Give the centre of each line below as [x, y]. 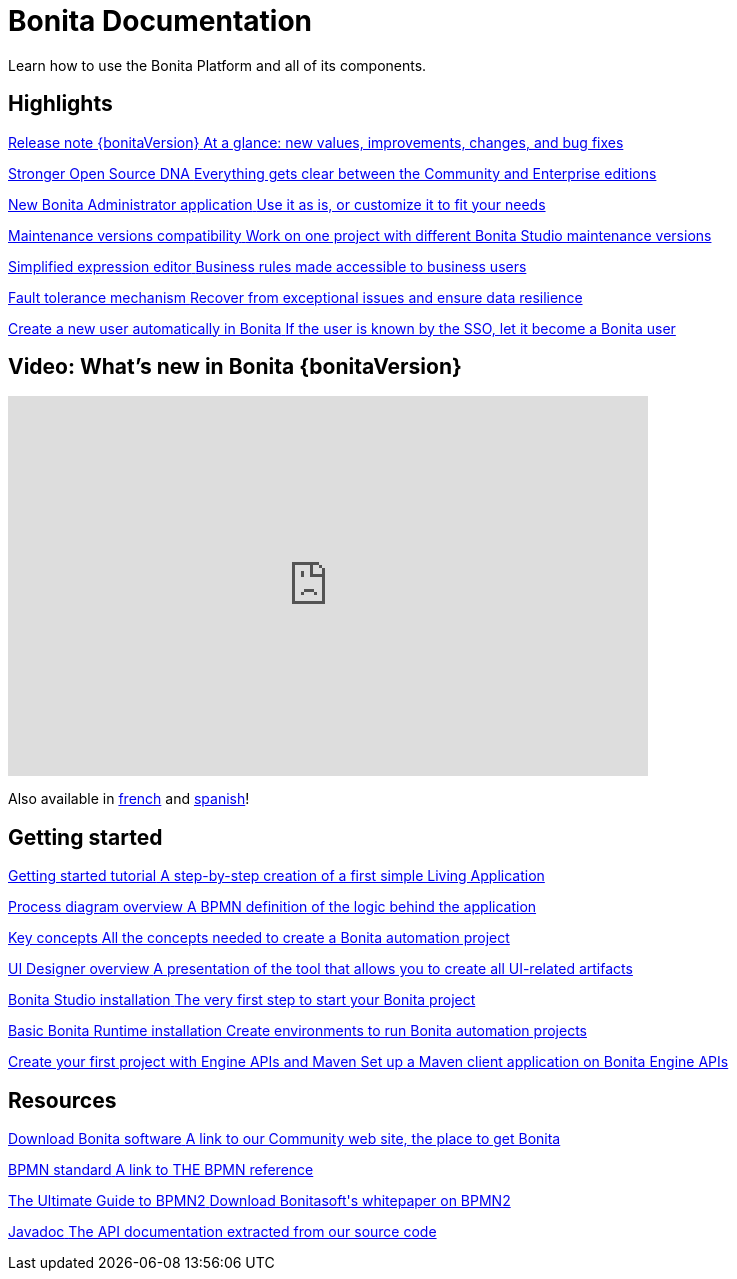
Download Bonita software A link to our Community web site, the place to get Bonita [284, 1139]
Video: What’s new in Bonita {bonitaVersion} [235, 367]
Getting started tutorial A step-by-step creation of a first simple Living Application [276, 876]
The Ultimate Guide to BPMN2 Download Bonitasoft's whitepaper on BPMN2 [259, 1201]
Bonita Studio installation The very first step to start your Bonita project [242, 1000]
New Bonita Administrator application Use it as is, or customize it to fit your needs [277, 204]
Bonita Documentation [160, 21]
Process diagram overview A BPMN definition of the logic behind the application [272, 907]
